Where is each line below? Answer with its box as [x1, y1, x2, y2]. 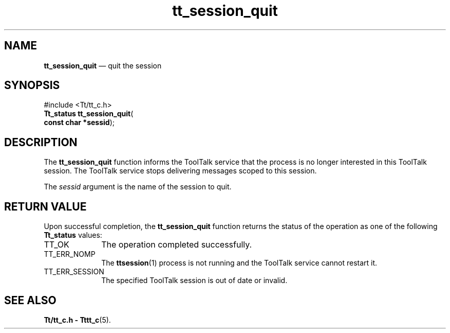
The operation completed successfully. [101, 239, 252, 250]
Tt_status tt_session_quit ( [44, 109, 134, 118]
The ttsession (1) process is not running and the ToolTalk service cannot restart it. [101, 258, 378, 268]
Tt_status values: [44, 231, 102, 240]
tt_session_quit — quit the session [44, 61, 162, 70]
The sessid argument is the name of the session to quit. [44, 182, 232, 191]
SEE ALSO [4, 293, 57, 307]
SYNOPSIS [4, 79, 60, 92]
